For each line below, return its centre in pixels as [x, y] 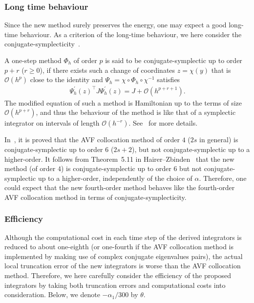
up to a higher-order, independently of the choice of [115, 178]
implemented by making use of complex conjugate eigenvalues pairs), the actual [124, 256]
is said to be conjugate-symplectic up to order [174, 60]
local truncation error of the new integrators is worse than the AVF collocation [123, 266]
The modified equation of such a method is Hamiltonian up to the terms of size [123, 102]
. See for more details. [163, 123]
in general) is [219, 140]
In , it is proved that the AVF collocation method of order [92, 140]
